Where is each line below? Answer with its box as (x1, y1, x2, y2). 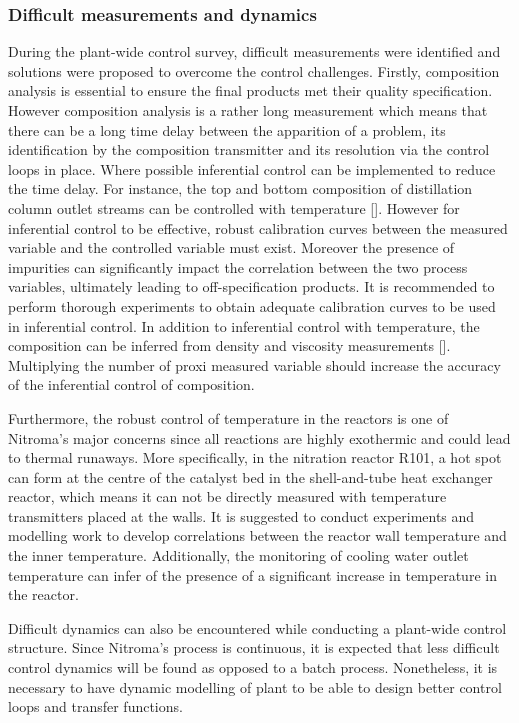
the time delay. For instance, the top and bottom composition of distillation (8, 178, 473, 199)
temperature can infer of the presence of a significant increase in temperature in (8, 564, 497, 585)
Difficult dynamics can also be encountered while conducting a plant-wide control (8, 617, 507, 638)
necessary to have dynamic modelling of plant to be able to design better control (8, 676, 502, 697)
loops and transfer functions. (8, 696, 183, 717)
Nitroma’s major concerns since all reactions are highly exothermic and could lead (8, 427, 511, 448)
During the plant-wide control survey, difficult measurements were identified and (8, 41, 501, 62)
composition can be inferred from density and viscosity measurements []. (8, 335, 451, 356)
